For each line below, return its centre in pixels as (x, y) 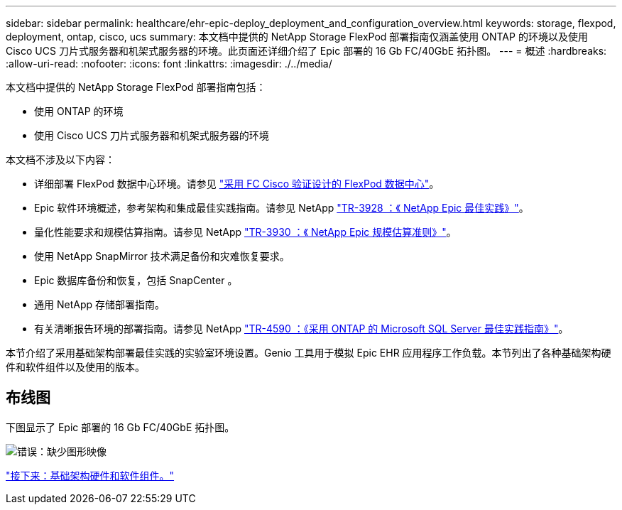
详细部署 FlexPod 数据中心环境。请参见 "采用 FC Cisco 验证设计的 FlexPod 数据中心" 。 (237, 184)
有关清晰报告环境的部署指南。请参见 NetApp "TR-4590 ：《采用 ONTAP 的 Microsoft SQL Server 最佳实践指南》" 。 (301, 329)
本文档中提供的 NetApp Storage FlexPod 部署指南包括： (136, 87)
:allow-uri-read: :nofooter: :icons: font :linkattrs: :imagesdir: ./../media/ (169, 64)
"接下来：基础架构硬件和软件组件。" (90, 475)
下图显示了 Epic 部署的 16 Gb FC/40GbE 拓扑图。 (120, 427)
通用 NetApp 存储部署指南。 (99, 304)
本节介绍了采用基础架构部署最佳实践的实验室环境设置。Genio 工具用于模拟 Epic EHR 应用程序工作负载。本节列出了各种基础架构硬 (309, 353)
